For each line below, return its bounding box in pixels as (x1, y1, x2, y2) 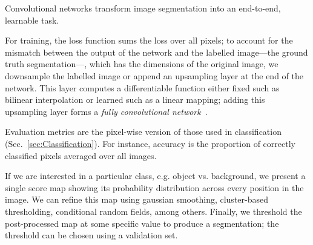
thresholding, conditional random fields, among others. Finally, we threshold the (5, 204, 302, 217)
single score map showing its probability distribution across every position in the (5, 181, 304, 194)
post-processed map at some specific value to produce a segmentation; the (5, 217, 279, 229)
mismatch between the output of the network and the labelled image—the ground (5, 45, 308, 58)
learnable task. (5, 13, 59, 26)
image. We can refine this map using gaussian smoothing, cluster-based (5, 193, 268, 206)
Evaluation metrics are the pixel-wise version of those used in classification (5, 125, 282, 138)
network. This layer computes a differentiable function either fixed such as (5, 81, 280, 94)
